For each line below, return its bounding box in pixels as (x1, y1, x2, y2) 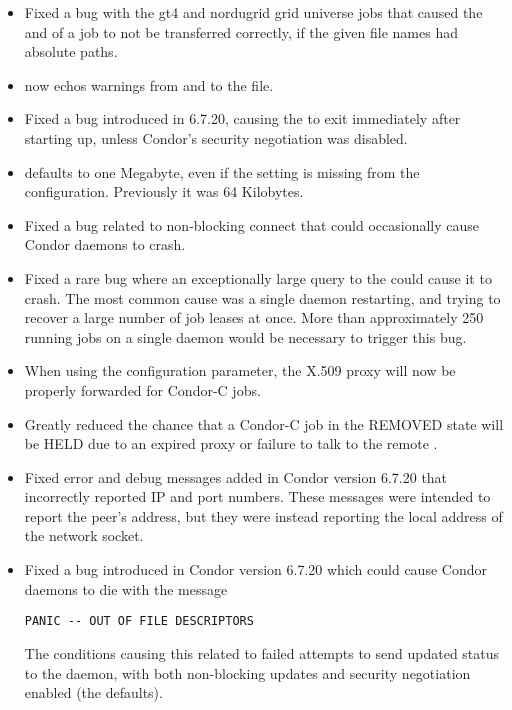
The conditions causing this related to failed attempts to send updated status (24, 642, 500, 663)
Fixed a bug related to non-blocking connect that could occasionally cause (24, 214, 480, 235)
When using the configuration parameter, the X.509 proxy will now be (24, 360, 456, 381)
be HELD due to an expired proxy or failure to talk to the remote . (24, 433, 438, 454)
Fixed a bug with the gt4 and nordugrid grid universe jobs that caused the (24, 2, 483, 22)
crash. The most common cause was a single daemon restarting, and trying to (24, 287, 501, 308)
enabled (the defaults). (24, 682, 163, 703)
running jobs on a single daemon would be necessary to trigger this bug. (24, 326, 467, 347)
